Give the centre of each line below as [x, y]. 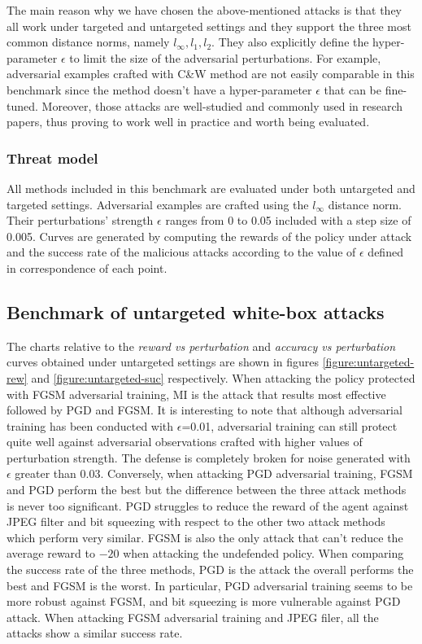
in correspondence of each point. [87, 267]
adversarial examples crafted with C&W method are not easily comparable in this [211, 74]
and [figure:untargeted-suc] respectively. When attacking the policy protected [223, 377]
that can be [352, 89]
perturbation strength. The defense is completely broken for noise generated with [209, 457]
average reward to [51, 553]
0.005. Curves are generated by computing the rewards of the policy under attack [209, 236]
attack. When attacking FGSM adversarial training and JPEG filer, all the [193, 617]
